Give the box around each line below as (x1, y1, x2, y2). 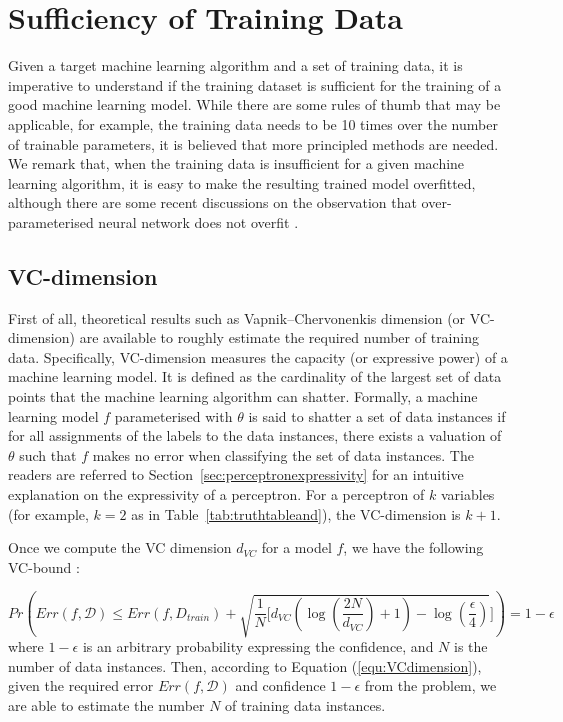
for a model (261, 537, 332, 558)
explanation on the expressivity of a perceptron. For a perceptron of (8, 484, 425, 505)
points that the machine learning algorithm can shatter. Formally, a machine (8, 386, 478, 407)
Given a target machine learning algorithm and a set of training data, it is (8, 55, 463, 76)
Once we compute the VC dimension (8, 537, 232, 558)
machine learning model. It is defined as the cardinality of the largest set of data (8, 366, 502, 387)
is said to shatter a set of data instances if (248, 405, 506, 426)
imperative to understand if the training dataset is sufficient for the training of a (8, 74, 502, 95)
